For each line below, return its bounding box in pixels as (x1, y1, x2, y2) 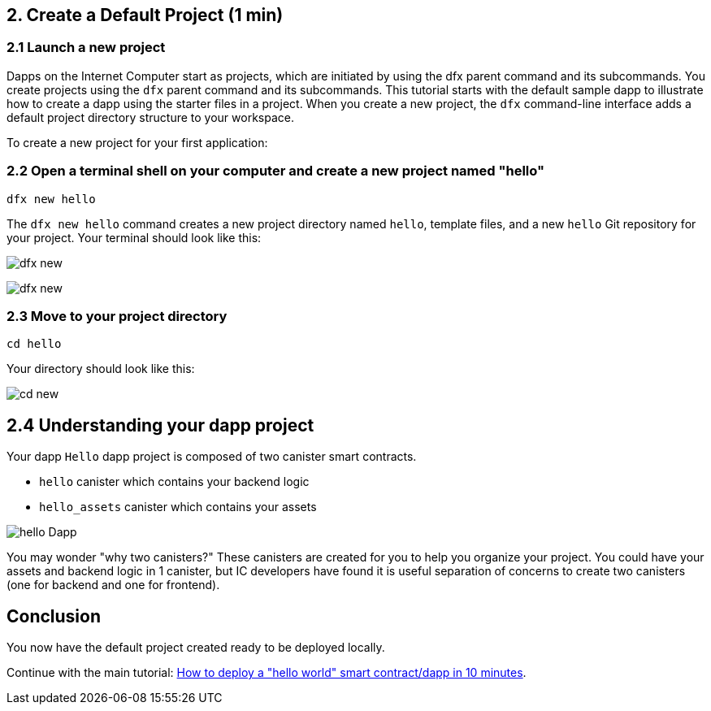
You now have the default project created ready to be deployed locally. (7, 639, 385, 654)
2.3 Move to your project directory (7, 307, 228, 324)
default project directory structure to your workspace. (7, 110, 295, 124)
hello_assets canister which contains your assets (39, 500, 317, 514)
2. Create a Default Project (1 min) (7, 5, 284, 25)
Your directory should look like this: (7, 362, 195, 376)
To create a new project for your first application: (7, 135, 268, 150)
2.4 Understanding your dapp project (7, 414, 314, 436)
